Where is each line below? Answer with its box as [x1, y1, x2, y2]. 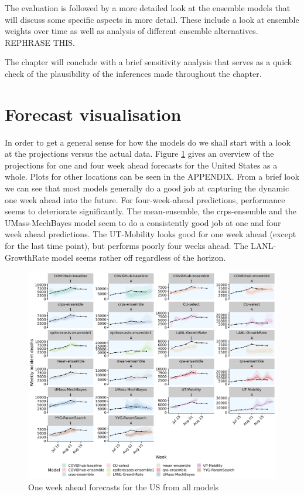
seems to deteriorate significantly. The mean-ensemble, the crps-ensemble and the [5, 205, 296, 217]
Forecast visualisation [5, 102, 182, 126]
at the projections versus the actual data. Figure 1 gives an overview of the [5, 147, 274, 160]
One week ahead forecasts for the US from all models [28, 481, 219, 493]
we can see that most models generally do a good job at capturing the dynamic [5, 182, 289, 194]
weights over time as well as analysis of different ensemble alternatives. [5, 25, 258, 37]
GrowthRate [5, 251, 49, 263]
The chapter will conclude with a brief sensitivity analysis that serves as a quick [5, 56, 292, 68]
